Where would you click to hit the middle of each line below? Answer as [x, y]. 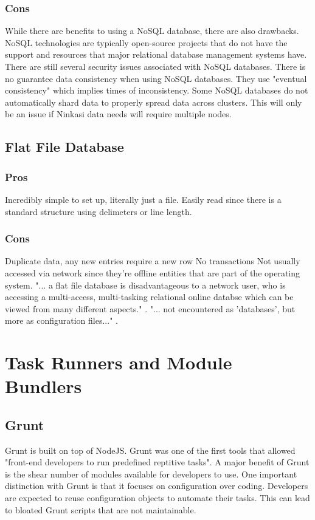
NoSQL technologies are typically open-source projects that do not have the [146, 42]
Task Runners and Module [119, 362]
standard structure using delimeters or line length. [99, 211]
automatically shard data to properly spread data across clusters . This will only [154, 102]
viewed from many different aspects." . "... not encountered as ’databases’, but [150, 308]
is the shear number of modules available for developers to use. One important [151, 474]
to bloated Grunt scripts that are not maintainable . [101, 509]
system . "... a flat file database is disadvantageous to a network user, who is [145, 285]
